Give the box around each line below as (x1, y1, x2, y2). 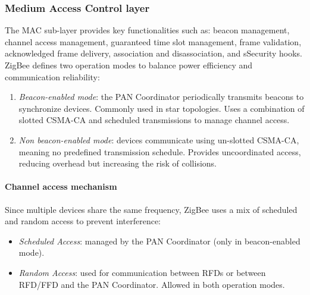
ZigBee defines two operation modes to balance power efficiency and (5, 59, 253, 71)
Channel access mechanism (5, 180, 117, 193)
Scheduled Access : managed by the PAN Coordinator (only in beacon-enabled (18, 234, 300, 247)
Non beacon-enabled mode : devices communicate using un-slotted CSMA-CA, (18, 133, 299, 146)
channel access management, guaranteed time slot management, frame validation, (5, 35, 302, 48)
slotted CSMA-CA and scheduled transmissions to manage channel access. (18, 114, 290, 126)
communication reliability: (5, 70, 100, 83)
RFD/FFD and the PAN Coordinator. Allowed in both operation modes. (18, 278, 285, 290)
